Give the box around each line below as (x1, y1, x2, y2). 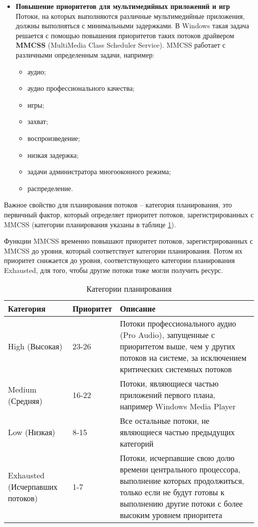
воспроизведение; (27, 132, 80, 143)
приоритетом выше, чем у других (120, 340, 235, 352)
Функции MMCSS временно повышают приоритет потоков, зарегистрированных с (4, 236, 253, 246)
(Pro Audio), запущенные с (120, 329, 215, 341)
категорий (120, 438, 154, 450)
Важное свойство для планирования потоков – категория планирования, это (4, 199, 232, 210)
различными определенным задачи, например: (15, 49, 155, 60)
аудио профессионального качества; (27, 83, 134, 93)
